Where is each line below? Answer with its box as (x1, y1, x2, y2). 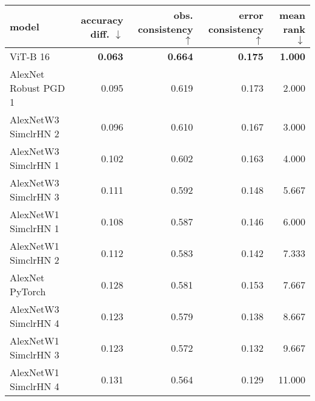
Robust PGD (10, 81, 65, 95)
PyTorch (10, 284, 46, 298)
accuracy (81, 12, 124, 27)
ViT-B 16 (10, 49, 50, 63)
